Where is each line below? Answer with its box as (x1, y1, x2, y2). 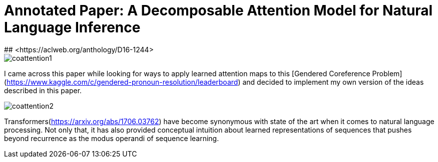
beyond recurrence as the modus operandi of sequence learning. (4, 134, 219, 143)
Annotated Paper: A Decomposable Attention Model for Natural (4, 2, 433, 19)
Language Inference (4, 19, 141, 36)
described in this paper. (4, 86, 82, 95)
